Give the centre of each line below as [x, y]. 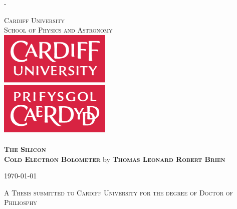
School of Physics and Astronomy [58, 30]
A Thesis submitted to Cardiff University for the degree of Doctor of [119, 192]
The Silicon [25, 149]
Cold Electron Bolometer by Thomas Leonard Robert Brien [115, 159]
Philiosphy [21, 202]
